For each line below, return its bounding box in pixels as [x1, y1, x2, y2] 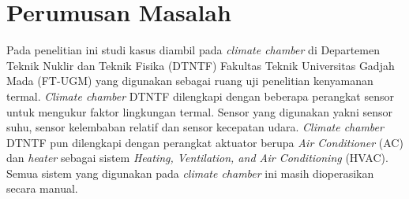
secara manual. [6, 180, 78, 197]
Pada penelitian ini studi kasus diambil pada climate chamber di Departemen [6, 42, 380, 58]
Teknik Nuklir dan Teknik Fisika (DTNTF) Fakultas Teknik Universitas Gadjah [6, 57, 395, 73]
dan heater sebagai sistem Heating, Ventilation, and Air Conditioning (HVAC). [6, 149, 388, 166]
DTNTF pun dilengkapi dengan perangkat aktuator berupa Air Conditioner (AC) [6, 134, 403, 150]
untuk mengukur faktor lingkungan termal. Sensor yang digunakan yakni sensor [6, 103, 392, 120]
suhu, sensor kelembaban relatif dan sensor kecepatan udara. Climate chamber [6, 119, 384, 135]
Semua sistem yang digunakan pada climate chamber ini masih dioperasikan [6, 164, 374, 181]
